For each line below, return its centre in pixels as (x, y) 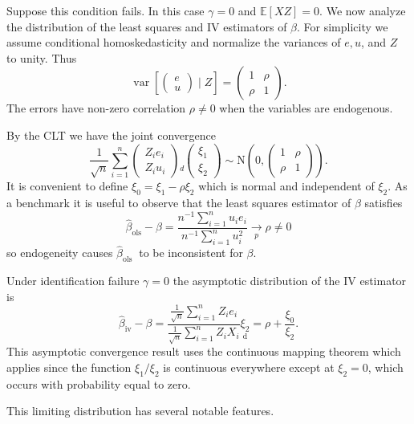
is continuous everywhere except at (249, 367)
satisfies (384, 203)
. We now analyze (363, 10)
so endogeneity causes (60, 253)
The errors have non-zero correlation (96, 108)
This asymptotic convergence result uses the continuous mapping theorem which (204, 351)
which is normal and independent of (286, 186)
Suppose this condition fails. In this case (106, 10)
